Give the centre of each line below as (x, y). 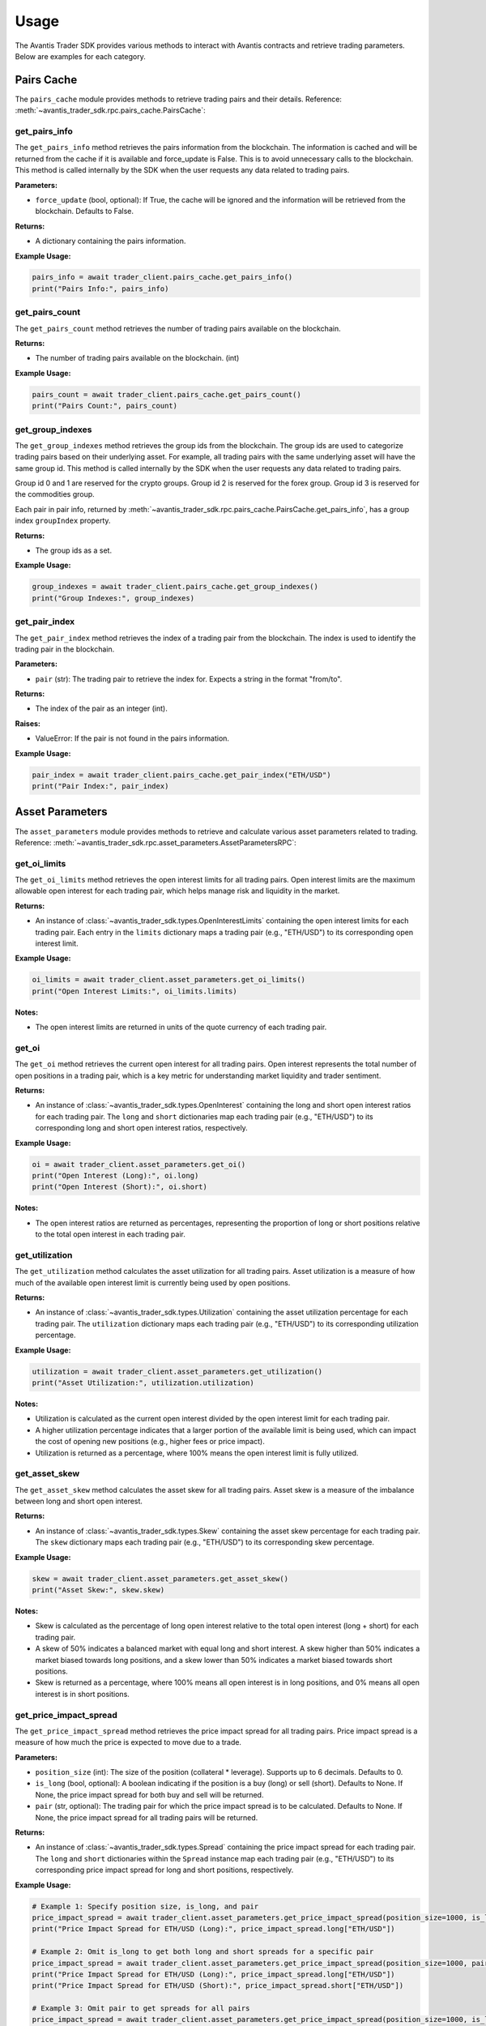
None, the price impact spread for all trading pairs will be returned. (147, 1817)
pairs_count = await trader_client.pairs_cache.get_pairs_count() (166, 394)
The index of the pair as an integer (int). (101, 708)
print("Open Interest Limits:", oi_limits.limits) (135, 991)
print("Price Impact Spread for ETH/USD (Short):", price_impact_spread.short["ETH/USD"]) (218, 1986)
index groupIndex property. (63, 521)
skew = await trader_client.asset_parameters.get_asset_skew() (160, 1579)
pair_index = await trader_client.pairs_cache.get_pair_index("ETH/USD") (181, 775)
